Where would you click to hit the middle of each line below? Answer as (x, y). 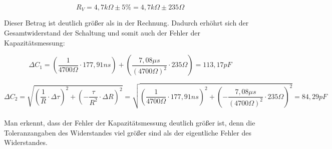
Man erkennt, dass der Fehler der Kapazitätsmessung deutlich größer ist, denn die (130, 122)
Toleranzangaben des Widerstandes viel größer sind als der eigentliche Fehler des (128, 132)
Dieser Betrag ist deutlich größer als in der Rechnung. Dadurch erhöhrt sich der (126, 23)
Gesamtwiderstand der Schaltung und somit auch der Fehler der (102, 33)
